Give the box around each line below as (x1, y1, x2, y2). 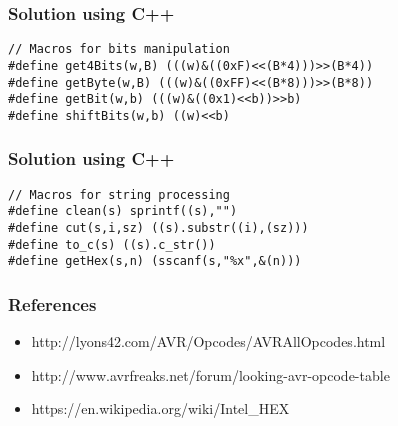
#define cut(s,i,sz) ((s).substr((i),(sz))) (8, 221, 309, 236)
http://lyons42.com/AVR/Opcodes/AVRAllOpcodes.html (31, 331, 386, 352)
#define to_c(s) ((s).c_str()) (8, 237, 216, 252)
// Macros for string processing (8, 187, 230, 202)
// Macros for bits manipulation (8, 42, 230, 57)
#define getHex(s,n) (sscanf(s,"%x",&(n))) (8, 254, 302, 269)
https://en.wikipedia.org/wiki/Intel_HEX (31, 398, 290, 419)
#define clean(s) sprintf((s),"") (8, 204, 238, 219)
